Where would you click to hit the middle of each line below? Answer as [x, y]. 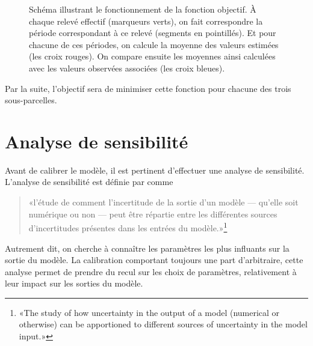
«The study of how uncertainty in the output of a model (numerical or [149, 312]
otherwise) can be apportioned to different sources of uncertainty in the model [163, 324]
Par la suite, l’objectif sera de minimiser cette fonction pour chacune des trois [148, 88]
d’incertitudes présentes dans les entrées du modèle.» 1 [128, 227]
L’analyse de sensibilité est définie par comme [89, 182]
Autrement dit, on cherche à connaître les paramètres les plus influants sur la [147, 248]
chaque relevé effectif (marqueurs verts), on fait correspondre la [146, 21]
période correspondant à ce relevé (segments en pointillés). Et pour [153, 33]
